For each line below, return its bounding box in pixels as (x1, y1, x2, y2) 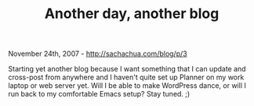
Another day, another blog (44, 5, 220, 23)
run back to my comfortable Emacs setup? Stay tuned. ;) (8, 90, 190, 99)
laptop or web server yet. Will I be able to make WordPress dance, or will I (8, 81, 247, 90)
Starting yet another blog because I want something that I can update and (8, 64, 246, 74)
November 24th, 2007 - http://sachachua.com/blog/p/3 (8, 49, 187, 59)
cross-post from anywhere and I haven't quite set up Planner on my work (8, 72, 245, 82)
